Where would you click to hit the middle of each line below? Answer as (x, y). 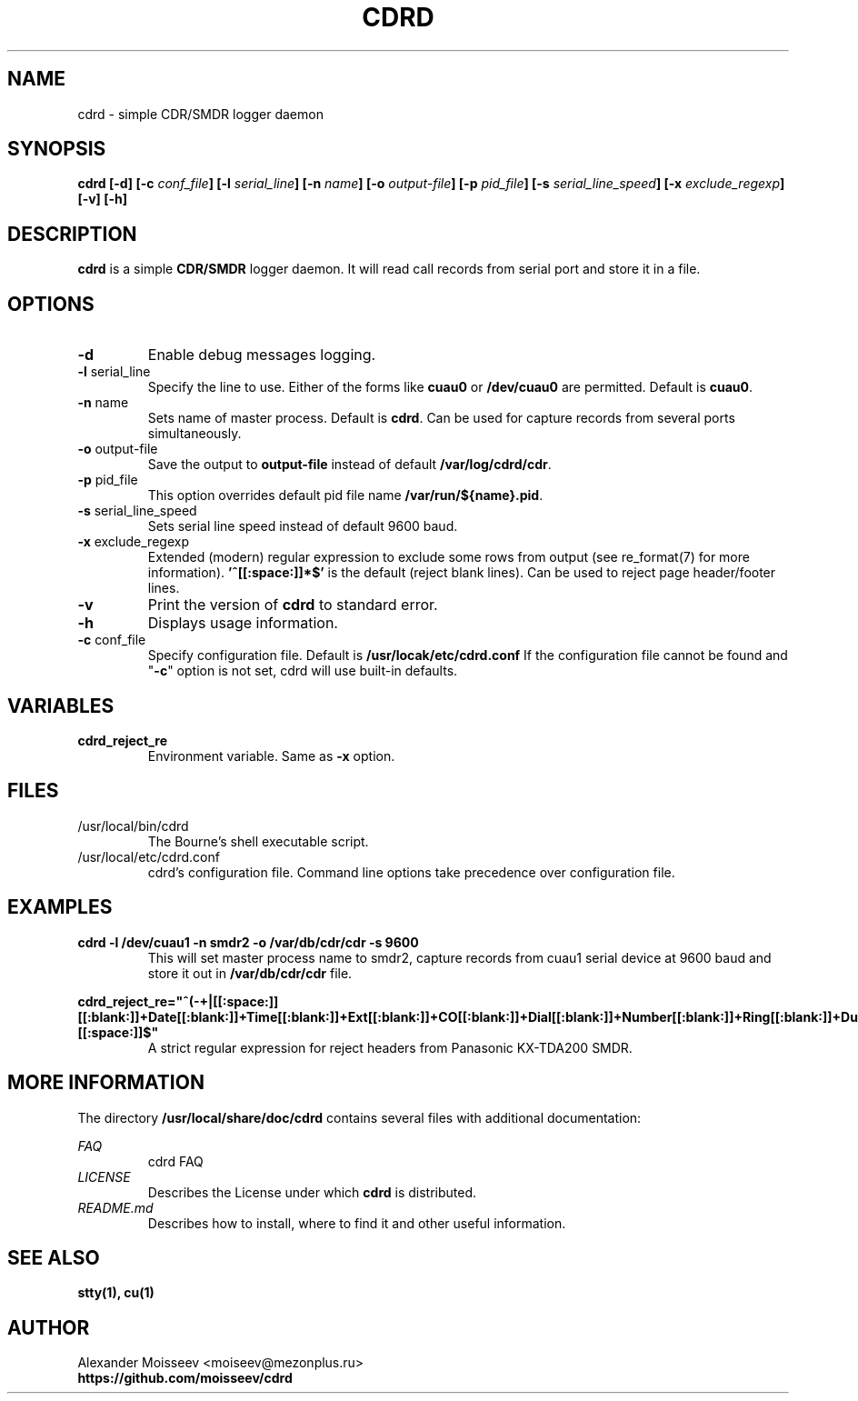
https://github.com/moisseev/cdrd (185, 1378)
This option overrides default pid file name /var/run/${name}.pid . (345, 495)
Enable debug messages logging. (262, 355)
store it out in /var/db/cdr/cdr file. (250, 973)
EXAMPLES (60, 907)
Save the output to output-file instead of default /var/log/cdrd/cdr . (349, 465)
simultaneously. (195, 434)
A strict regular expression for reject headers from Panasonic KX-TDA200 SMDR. (390, 1047)
